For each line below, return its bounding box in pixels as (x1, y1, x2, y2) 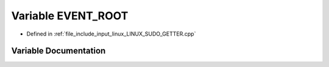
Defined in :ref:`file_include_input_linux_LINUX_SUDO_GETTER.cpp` (26, 30, 196, 37)
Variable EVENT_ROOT (11, 9, 129, 22)
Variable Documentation (11, 46, 106, 56)
